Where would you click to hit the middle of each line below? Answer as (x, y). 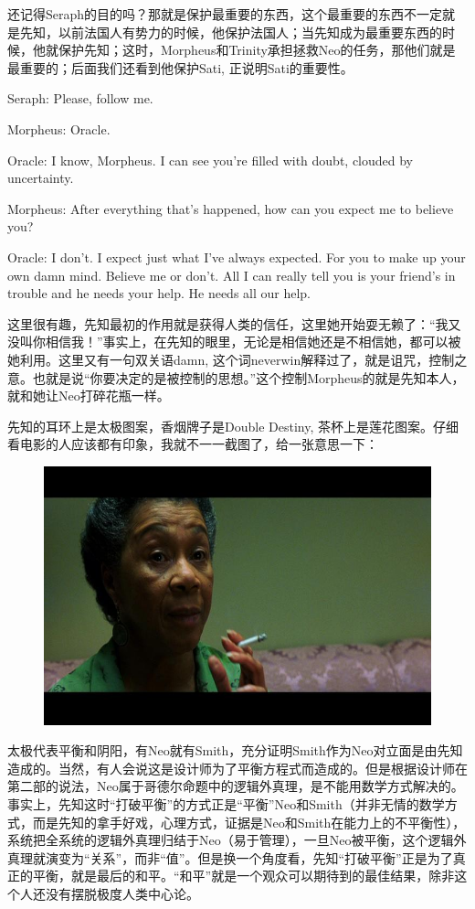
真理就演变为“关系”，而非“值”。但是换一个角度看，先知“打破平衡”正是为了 (230, 857)
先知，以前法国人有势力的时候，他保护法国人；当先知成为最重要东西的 (231, 32)
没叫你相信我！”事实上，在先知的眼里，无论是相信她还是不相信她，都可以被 (234, 342)
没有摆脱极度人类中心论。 (122, 893)
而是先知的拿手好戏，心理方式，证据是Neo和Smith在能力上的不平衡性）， (249, 822)
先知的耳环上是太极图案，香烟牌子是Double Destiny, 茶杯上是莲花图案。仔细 (233, 426)
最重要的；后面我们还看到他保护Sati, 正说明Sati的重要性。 (180, 67)
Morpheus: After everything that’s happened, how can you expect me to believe (231, 208)
